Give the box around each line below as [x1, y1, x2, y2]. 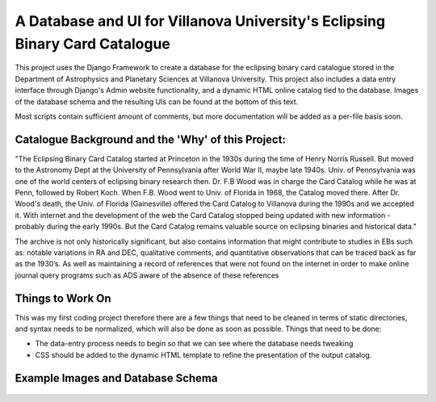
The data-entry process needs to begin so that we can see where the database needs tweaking [35, 339, 354, 349]
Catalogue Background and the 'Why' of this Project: [15, 132, 287, 146]
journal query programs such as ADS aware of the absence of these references [15, 270, 279, 280]
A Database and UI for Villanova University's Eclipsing [15, 12, 386, 30]
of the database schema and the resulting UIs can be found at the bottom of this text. [15, 97, 299, 107]
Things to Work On [15, 291, 112, 305]
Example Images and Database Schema [15, 371, 218, 385]
